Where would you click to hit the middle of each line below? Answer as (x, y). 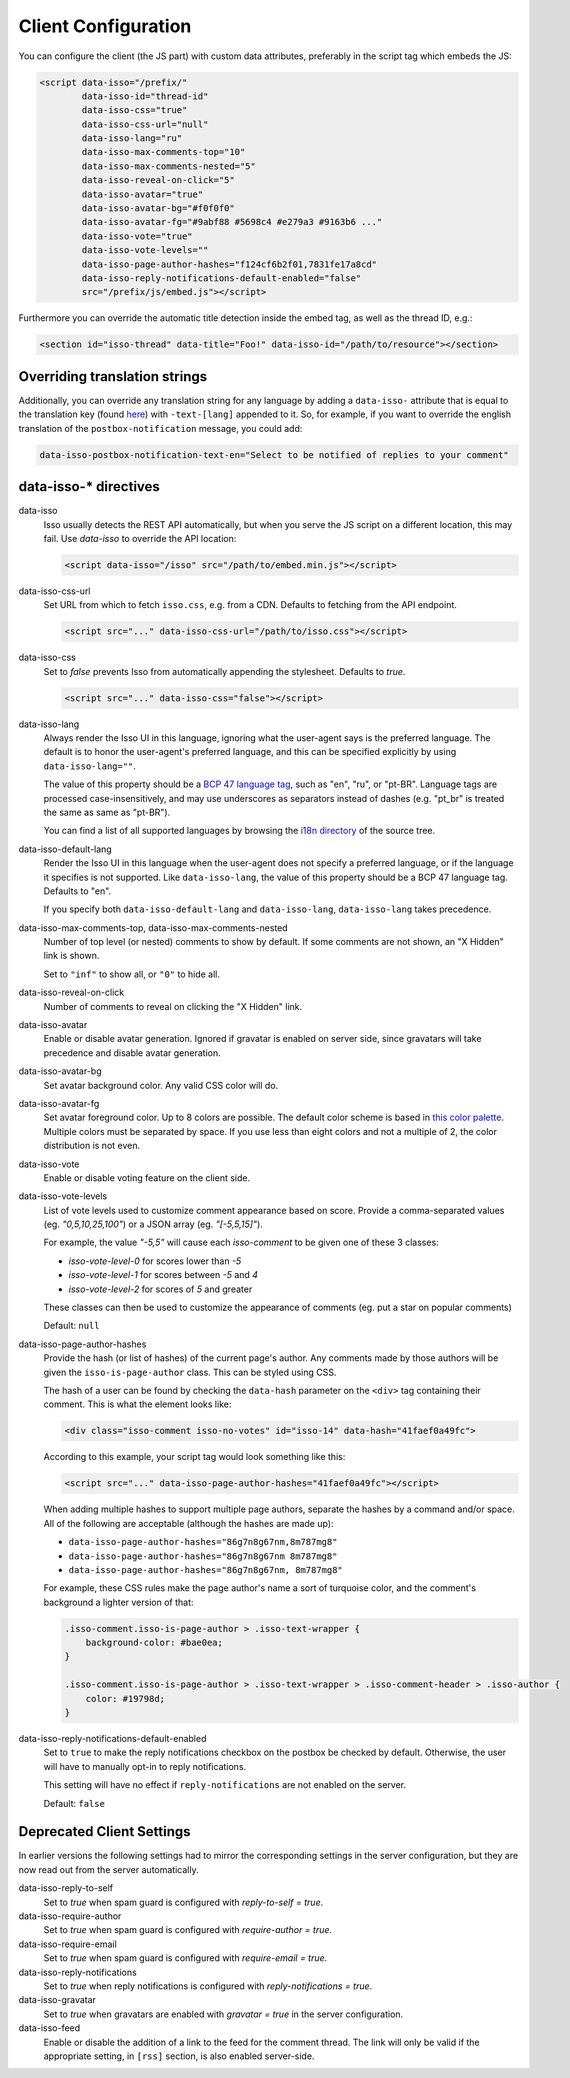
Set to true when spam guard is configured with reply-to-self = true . (183, 1902)
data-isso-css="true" (134, 110)
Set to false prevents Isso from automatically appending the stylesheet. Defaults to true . (224, 671)
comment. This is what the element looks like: (137, 1404)
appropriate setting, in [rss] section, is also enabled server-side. (179, 2056)
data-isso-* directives (89, 486)
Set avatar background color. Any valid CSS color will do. (161, 1085)
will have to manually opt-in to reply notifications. (145, 1766)
